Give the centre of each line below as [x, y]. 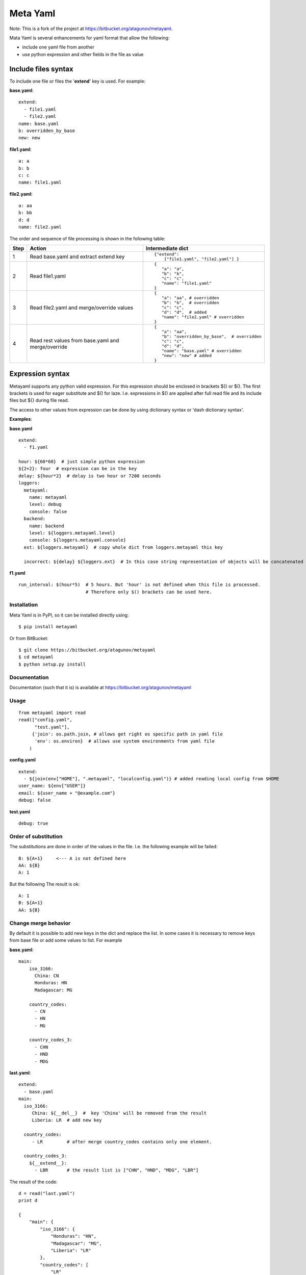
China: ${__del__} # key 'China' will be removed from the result [119, 1113]
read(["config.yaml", [45, 720]
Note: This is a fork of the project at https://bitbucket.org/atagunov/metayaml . [91, 29]
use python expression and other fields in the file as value [83, 54]
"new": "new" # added [186, 356]
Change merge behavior [40, 923]
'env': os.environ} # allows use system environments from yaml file [125, 741]
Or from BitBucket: [29, 638]
